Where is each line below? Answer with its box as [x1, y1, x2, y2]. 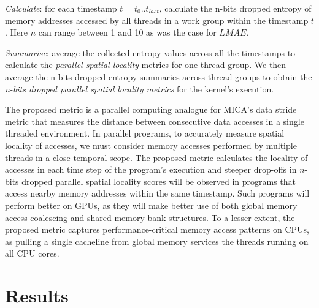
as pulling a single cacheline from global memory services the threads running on [5, 235, 309, 247]
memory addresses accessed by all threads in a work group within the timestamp [5, 13, 309, 26]
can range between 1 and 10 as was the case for [38, 26, 217, 39]
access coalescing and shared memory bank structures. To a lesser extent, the [5, 211, 295, 223]
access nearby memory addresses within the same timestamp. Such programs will [5, 187, 310, 200]
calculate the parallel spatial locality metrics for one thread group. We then [5, 58, 286, 71]
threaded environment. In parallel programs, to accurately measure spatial [5, 127, 285, 140]
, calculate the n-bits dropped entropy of [159, 2, 312, 14]
